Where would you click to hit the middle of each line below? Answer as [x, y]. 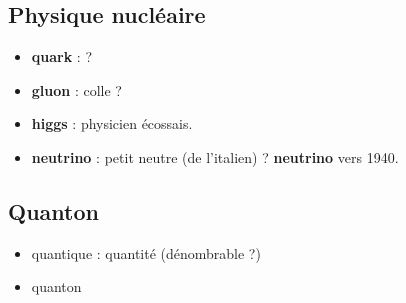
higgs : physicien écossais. [112, 123]
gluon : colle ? [76, 89]
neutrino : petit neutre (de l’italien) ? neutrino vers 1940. [215, 156]
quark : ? [62, 56]
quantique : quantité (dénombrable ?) [146, 252]
